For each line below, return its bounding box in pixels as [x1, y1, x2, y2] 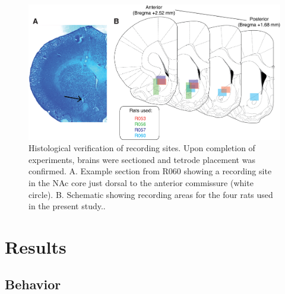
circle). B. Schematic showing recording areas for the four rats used [28, 188, 273, 200]
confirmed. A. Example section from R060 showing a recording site [28, 165, 272, 177]
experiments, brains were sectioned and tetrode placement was [28, 153, 255, 165]
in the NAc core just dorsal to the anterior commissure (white [28, 176, 254, 188]
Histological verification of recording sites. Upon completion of [28, 142, 255, 154]
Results [5, 234, 66, 258]
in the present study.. [28, 200, 106, 212]
